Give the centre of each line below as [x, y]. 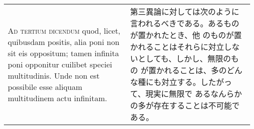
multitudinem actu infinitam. [58, 98]
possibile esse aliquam [45, 86]
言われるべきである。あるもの [185, 23]
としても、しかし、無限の [184, 58]
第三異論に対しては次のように [185, 11]
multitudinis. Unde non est [54, 75]
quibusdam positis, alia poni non [64, 42]
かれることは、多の [191, 70]
